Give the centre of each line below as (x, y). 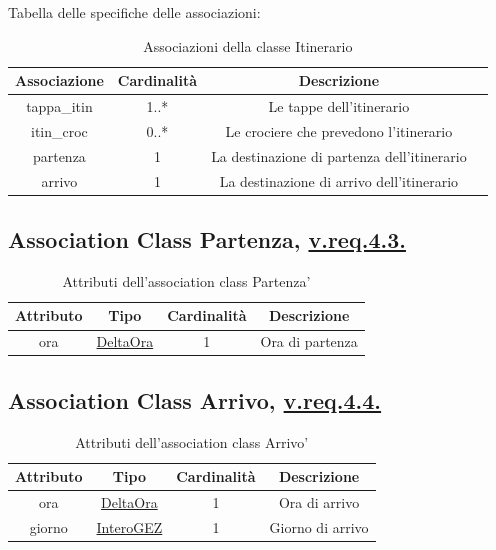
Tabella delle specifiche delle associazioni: (134, 12)
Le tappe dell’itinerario (339, 106)
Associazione (59, 80)
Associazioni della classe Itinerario (248, 45)
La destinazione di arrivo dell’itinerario (339, 180)
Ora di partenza (309, 341)
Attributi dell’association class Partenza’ (186, 280)
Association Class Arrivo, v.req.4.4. (195, 399)
